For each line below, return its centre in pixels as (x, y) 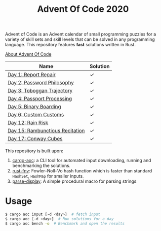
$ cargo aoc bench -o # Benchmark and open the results (65, 223)
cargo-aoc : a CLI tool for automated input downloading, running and (82, 161)
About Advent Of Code (28, 54)
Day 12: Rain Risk (28, 123)
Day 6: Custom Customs (36, 115)
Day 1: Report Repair (32, 75)
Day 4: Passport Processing (40, 99)
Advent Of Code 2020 (83, 9)
